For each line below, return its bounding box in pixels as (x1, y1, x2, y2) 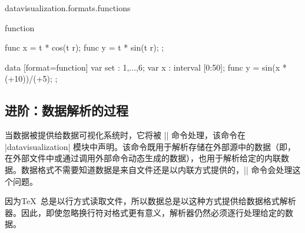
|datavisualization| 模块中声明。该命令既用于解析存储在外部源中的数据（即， (5, 140, 296, 152)
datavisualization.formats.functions (5, 2, 131, 14)
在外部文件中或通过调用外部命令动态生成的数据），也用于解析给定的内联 (5, 152, 281, 164)
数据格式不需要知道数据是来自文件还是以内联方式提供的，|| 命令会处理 (21, 163, 293, 175)
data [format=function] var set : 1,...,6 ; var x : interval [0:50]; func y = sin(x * (5, 61, 287, 73)
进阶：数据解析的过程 (5, 101, 128, 119)
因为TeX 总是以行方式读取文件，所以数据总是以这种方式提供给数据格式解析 (5, 195, 296, 207)
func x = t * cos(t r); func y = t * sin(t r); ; (5, 41, 164, 54)
